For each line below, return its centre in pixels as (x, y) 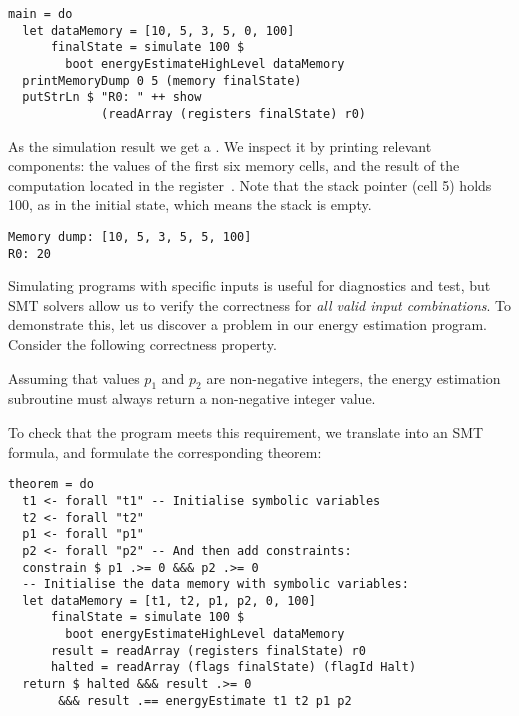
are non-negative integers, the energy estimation (353, 377)
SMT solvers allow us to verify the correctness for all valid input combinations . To (259, 304)
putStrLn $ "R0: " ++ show (112, 97)
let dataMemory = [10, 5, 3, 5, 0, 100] (158, 30)
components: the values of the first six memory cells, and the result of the (234, 165)
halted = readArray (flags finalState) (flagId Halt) (233, 667)
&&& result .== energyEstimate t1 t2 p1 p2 (205, 700)
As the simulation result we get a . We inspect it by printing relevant (220, 145)
